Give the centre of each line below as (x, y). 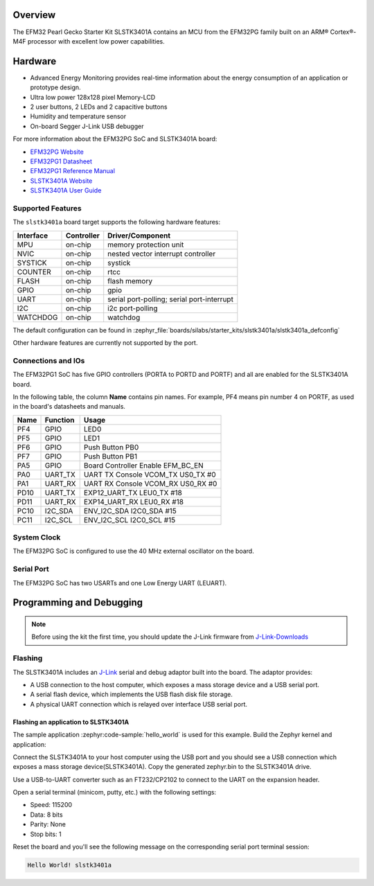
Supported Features (47, 208)
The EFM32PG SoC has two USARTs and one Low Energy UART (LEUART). (120, 583)
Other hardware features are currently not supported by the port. (105, 343)
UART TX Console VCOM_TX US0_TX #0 (150, 475)
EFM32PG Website (57, 152)
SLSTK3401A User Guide (66, 191)
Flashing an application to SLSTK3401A (71, 722)
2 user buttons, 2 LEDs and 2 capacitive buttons (99, 107)
